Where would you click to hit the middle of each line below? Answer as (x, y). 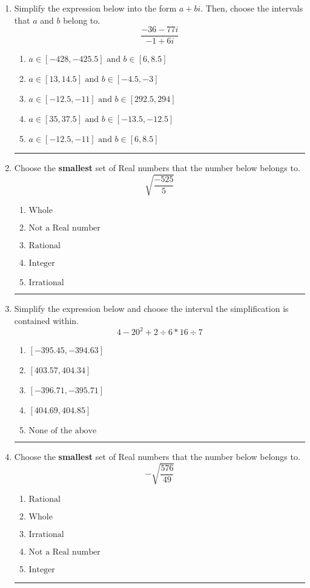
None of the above (63, 431)
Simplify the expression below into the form (95, 8)
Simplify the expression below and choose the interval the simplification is (151, 309)
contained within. (46, 320)
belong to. (82, 20)
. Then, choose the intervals (252, 8)
